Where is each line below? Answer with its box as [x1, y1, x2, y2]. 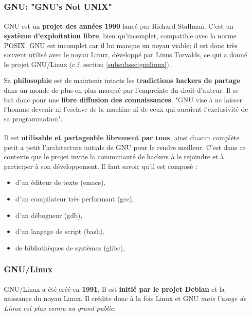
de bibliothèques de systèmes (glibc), [15, 242, 125, 252]
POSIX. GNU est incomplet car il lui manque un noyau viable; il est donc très [4, 40, 238, 50]
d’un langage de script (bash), [15, 226, 105, 236]
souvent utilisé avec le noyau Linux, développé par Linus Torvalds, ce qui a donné [4, 50, 248, 60]
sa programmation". [4, 113, 63, 123]
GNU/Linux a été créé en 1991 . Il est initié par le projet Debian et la [4, 283, 225, 294]
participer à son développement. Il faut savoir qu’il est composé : [4, 161, 198, 171]
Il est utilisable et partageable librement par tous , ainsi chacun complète [4, 132, 240, 142]
